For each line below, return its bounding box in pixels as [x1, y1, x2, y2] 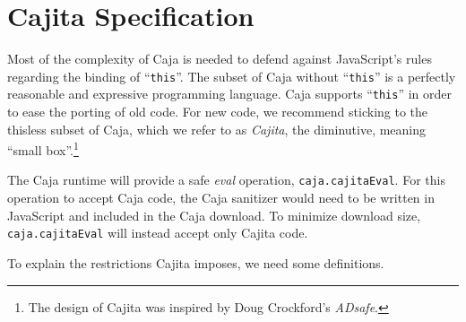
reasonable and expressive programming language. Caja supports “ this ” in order [7, 84, 452, 103]
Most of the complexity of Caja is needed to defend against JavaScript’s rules [7, 49, 432, 68]
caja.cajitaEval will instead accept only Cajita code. [7, 223, 308, 242]
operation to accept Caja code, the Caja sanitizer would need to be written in [7, 188, 435, 207]
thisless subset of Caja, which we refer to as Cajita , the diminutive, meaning [7, 119, 427, 138]
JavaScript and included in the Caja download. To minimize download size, [7, 205, 421, 224]
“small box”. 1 [7, 138, 79, 159]
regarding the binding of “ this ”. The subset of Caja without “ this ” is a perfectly [7, 66, 456, 85]
